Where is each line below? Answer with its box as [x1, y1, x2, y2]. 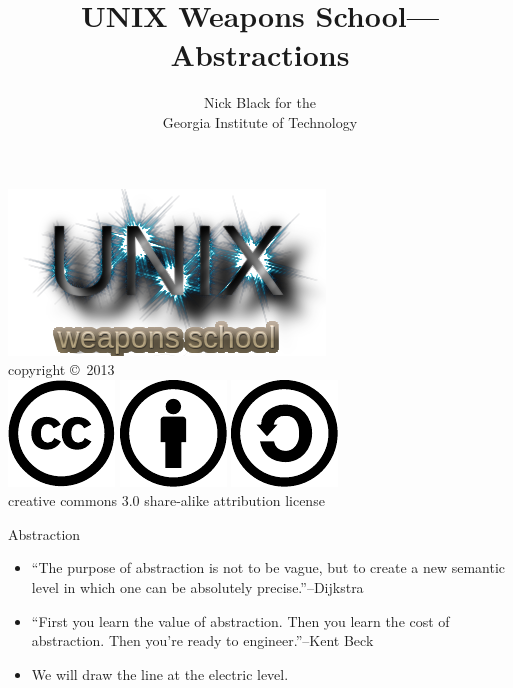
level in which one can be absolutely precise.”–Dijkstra [31, 577, 364, 598]
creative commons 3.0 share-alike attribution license [8, 490, 325, 511]
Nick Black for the [204, 92, 316, 113]
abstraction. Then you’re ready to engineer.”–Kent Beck [31, 630, 374, 651]
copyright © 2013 [8, 359, 115, 380]
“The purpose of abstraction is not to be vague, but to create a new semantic [31, 557, 506, 578]
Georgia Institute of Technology [162, 111, 358, 132]
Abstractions [170, 34, 350, 75]
